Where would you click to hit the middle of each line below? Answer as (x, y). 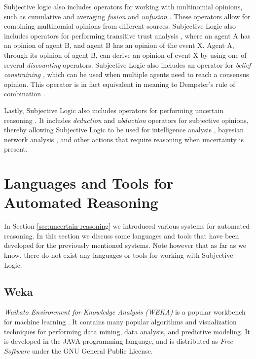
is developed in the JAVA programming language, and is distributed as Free (118, 341)
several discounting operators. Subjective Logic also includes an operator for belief (128, 64)
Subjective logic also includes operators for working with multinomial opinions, (123, 6)
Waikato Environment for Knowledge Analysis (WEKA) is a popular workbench (125, 312)
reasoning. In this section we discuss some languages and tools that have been (122, 235)
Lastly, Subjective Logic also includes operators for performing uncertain (114, 110)
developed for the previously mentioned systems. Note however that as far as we (125, 245)
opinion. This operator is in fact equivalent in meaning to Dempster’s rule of (120, 84)
